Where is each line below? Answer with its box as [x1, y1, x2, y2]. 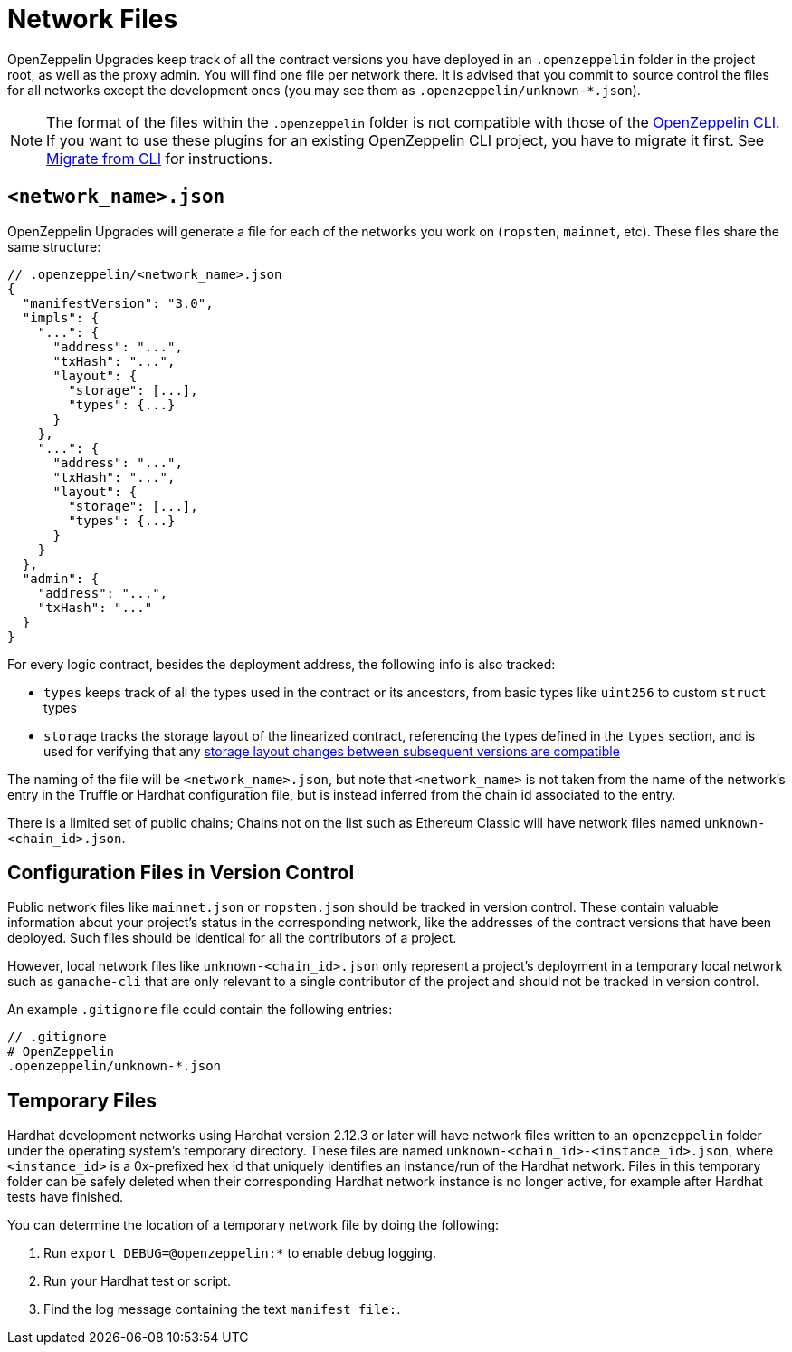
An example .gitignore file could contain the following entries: [7, 1002, 393, 1018]
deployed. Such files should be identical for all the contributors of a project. [7, 930, 457, 946]
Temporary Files [7, 1088, 157, 1112]
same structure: [7, 238, 101, 254]
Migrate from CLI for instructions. [46, 149, 272, 168]
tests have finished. [7, 1189, 124, 1205]
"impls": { [22, 310, 100, 325]
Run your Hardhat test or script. [43, 1273, 231, 1290]
